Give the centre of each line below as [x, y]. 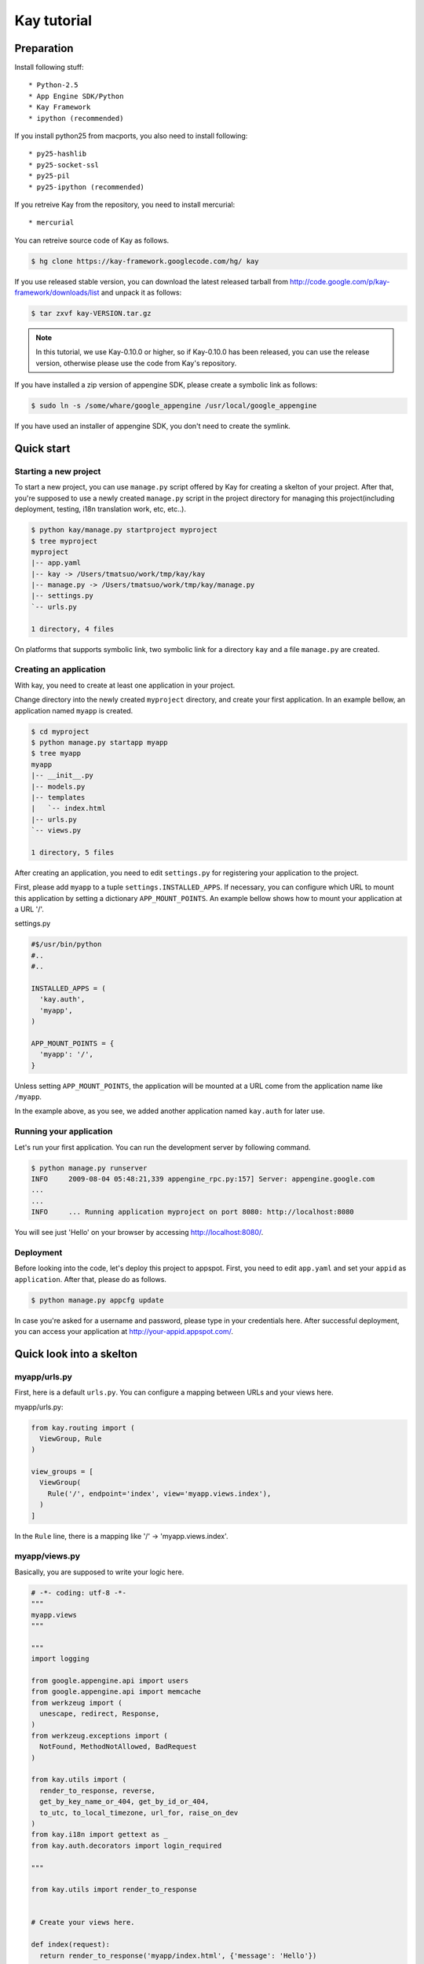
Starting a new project [58, 471]
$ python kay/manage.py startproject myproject [124, 530]
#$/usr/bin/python [66, 944]
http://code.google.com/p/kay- [340, 281]
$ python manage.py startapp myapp [99, 742]
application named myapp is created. [74, 710]
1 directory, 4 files [73, 629]
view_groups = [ [62, 1472]
